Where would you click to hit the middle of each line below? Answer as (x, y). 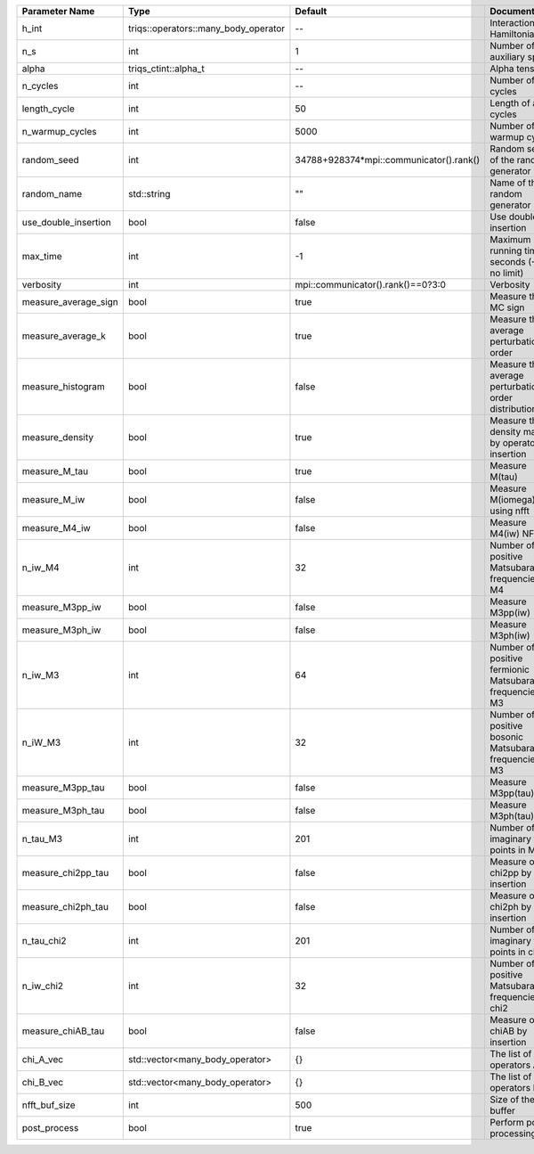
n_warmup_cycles (59, 131)
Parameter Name (58, 11)
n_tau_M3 (42, 839)
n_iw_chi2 (43, 986)
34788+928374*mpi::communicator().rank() (388, 160)
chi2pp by (511, 873)
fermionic (510, 670)
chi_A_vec (43, 1059)
